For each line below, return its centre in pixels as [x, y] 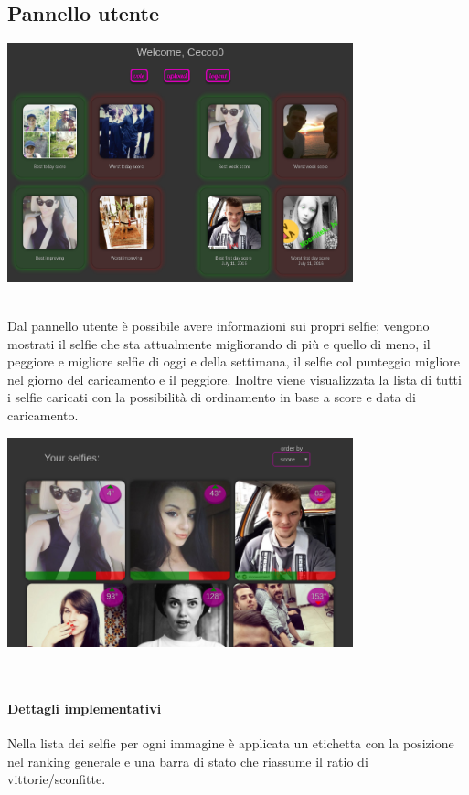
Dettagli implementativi [85, 708]
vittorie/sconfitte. [57, 779]
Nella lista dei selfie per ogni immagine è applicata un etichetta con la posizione [231, 743]
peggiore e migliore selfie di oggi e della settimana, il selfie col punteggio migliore [234, 361]
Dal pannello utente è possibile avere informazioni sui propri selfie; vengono [219, 326]
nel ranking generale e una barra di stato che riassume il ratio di [188, 761]
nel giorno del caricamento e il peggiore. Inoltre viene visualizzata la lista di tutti [234, 379]
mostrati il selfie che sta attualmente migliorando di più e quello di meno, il [219, 343]
